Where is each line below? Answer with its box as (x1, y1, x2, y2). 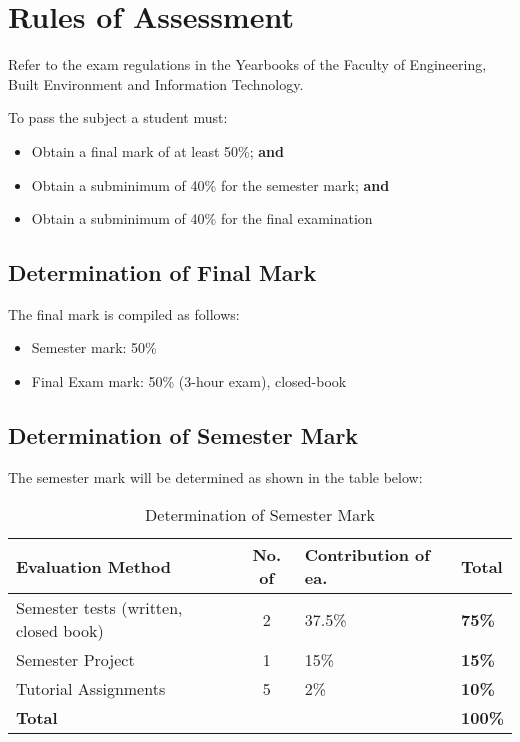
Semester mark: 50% (31, 337, 157, 358)
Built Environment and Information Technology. (8, 73, 304, 94)
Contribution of (304, 543, 430, 567)
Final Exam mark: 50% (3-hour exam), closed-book (31, 371, 347, 392)
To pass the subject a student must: (8, 107, 228, 128)
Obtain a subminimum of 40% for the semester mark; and (31, 174, 390, 195)
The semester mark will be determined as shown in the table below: (8, 466, 423, 487)
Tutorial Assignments (16, 677, 166, 701)
